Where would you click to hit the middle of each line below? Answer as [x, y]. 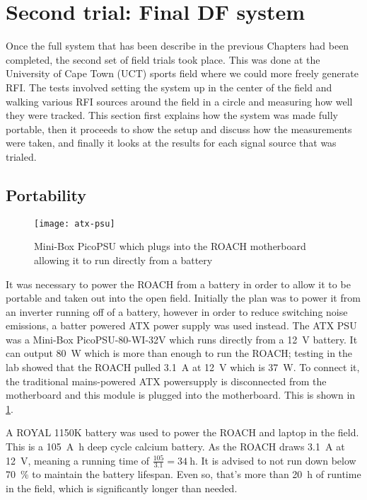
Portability [46, 194]
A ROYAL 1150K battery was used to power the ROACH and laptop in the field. [182, 432]
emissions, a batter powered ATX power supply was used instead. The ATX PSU [181, 325]
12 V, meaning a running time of [78, 460]
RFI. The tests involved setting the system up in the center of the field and [169, 87]
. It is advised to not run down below [275, 460]
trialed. [21, 156]
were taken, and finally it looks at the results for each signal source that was [171, 143]
